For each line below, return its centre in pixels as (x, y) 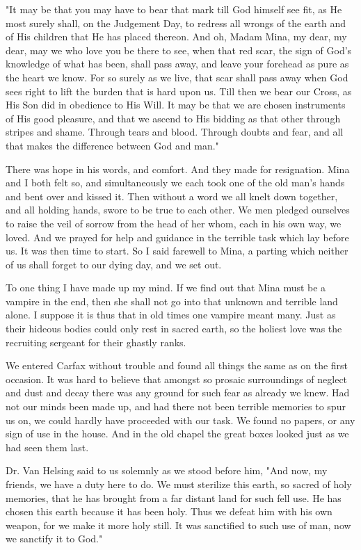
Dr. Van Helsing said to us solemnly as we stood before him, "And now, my (167, 470)
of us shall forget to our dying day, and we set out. (114, 264)
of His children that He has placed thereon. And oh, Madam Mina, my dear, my (176, 37)
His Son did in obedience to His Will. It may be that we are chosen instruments (176, 105)
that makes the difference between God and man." (112, 145)
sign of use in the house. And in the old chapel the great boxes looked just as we (177, 434)
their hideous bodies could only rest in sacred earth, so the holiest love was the (174, 329)
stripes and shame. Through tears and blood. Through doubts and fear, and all (175, 132)
